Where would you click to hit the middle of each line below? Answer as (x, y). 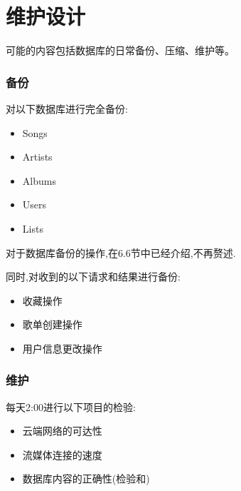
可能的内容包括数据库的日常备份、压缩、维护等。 (120, 50)
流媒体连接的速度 (62, 454)
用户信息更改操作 (62, 348)
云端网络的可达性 (62, 431)
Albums (39, 180)
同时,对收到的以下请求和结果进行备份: (93, 277)
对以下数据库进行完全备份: (67, 108)
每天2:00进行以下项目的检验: (71, 406)
